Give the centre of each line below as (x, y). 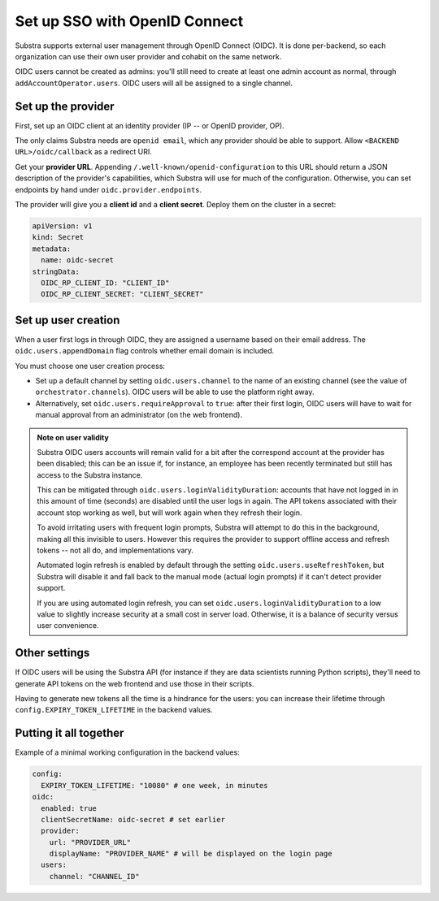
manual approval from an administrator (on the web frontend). (139, 415)
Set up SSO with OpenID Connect (129, 21)
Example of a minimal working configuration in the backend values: (127, 752)
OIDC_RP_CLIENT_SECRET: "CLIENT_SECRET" (122, 294)
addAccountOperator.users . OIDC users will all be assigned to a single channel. (154, 83)
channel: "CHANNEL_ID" (94, 876)
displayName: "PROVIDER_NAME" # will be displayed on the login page (191, 854)
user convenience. (68, 626)
